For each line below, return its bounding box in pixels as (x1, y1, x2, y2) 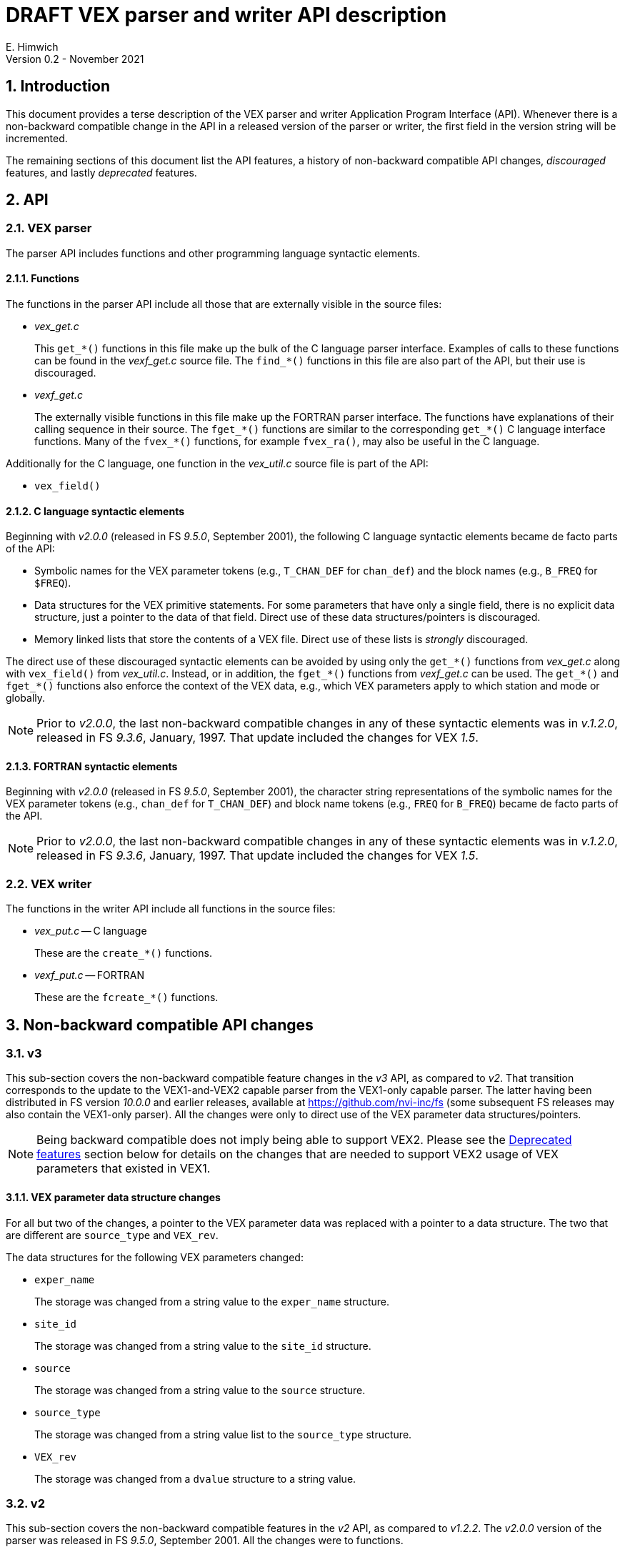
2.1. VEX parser (6, 221, 92, 236)
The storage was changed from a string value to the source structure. (34, 1383, 366, 1396)
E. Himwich (6, 40, 59, 53)
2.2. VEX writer (6, 876, 92, 891)
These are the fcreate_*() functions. (34, 991, 219, 1004)
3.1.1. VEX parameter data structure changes (6, 1191, 221, 1204)
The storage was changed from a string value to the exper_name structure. (34, 1295, 389, 1308)
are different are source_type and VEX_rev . (6, 1228, 219, 1241)
